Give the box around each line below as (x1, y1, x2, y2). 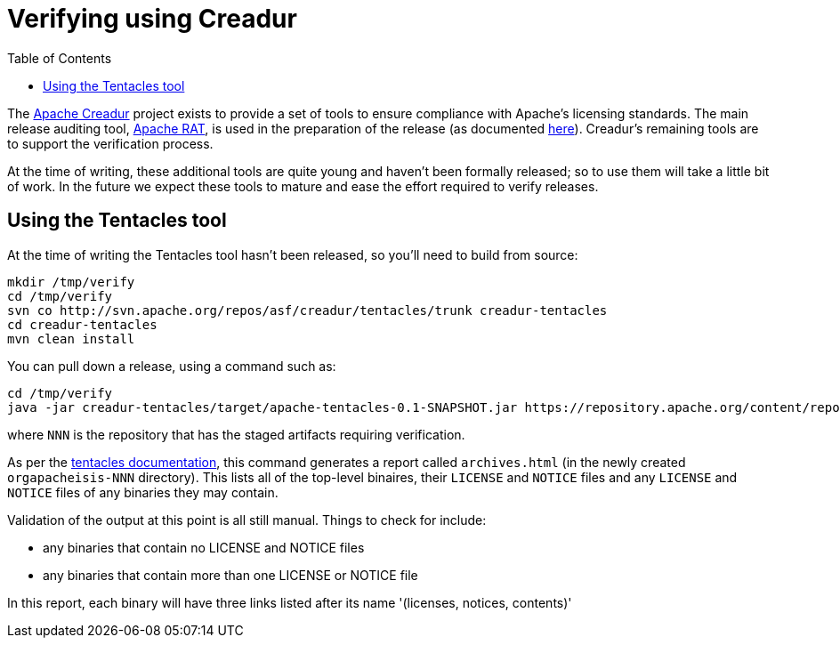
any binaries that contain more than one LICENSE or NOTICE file (43, 567, 418, 583)
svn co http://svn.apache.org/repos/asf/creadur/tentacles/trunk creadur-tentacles (7, 302, 608, 318)
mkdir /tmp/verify (7, 274, 135, 289)
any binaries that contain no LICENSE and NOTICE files (43, 539, 365, 555)
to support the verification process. (7, 135, 214, 151)
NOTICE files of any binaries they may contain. (7, 484, 279, 500)
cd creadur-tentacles (7, 317, 157, 332)
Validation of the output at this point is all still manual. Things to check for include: (7, 512, 487, 528)
